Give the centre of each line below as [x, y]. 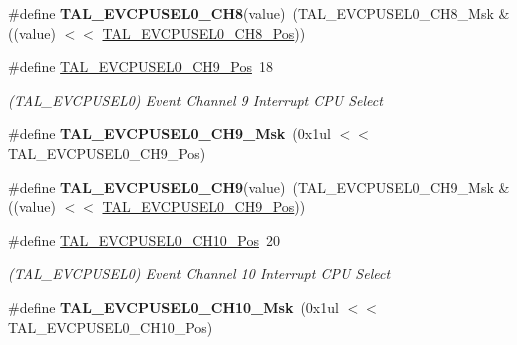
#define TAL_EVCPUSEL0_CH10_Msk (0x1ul [173, 306]
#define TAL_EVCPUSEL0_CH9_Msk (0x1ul [169, 133]
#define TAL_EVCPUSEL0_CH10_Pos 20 [144, 239]
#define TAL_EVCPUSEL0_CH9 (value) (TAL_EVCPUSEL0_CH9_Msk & [259, 186]
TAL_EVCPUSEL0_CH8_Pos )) [204, 32]
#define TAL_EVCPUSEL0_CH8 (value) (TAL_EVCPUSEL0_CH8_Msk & [259, 13]
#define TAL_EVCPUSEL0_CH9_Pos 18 [140, 66]
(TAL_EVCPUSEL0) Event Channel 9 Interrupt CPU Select [195, 99]
